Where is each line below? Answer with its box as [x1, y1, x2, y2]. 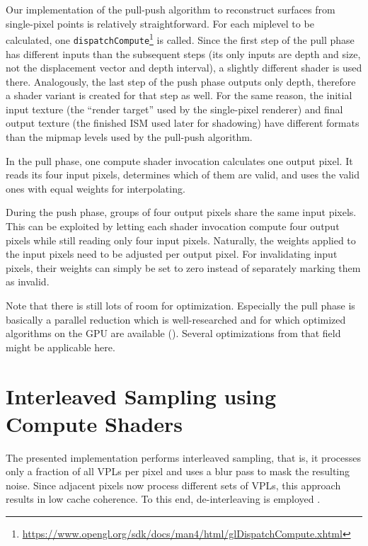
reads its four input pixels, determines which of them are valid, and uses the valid [6, 167, 360, 182]
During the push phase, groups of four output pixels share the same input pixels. [6, 205, 357, 220]
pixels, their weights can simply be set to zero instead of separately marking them [6, 260, 361, 275]
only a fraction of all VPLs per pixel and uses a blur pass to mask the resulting [6, 464, 350, 479]
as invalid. [6, 274, 50, 289]
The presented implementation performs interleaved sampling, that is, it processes [6, 450, 361, 465]
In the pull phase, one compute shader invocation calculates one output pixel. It [6, 153, 353, 168]
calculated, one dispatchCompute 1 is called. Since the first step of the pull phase [6, 30, 355, 47]
